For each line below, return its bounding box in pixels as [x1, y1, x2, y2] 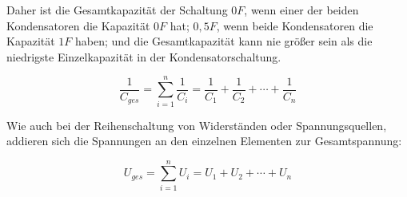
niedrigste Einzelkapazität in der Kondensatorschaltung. [6, 48, 281, 65]
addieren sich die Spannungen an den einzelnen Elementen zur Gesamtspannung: [6, 132, 402, 149]
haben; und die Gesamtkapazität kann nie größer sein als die [75, 33, 373, 49]
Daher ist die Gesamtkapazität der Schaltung [6, 2, 228, 18]
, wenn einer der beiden [244, 2, 359, 18]
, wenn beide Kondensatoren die [216, 17, 373, 33]
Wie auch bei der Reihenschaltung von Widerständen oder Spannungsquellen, [6, 116, 387, 133]
